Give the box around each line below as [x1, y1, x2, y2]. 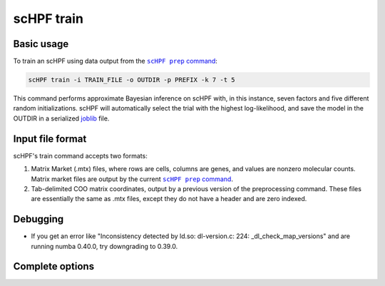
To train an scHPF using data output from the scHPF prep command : [13, 57, 217, 66]
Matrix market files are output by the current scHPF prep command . [31, 175, 233, 183]
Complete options [13, 260, 95, 272]
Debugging [13, 213, 64, 225]
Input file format [13, 133, 87, 145]
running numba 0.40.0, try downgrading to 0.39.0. [31, 242, 178, 250]
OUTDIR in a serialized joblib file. [13, 114, 110, 123]
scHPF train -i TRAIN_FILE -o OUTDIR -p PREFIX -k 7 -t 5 [28, 76, 235, 84]
